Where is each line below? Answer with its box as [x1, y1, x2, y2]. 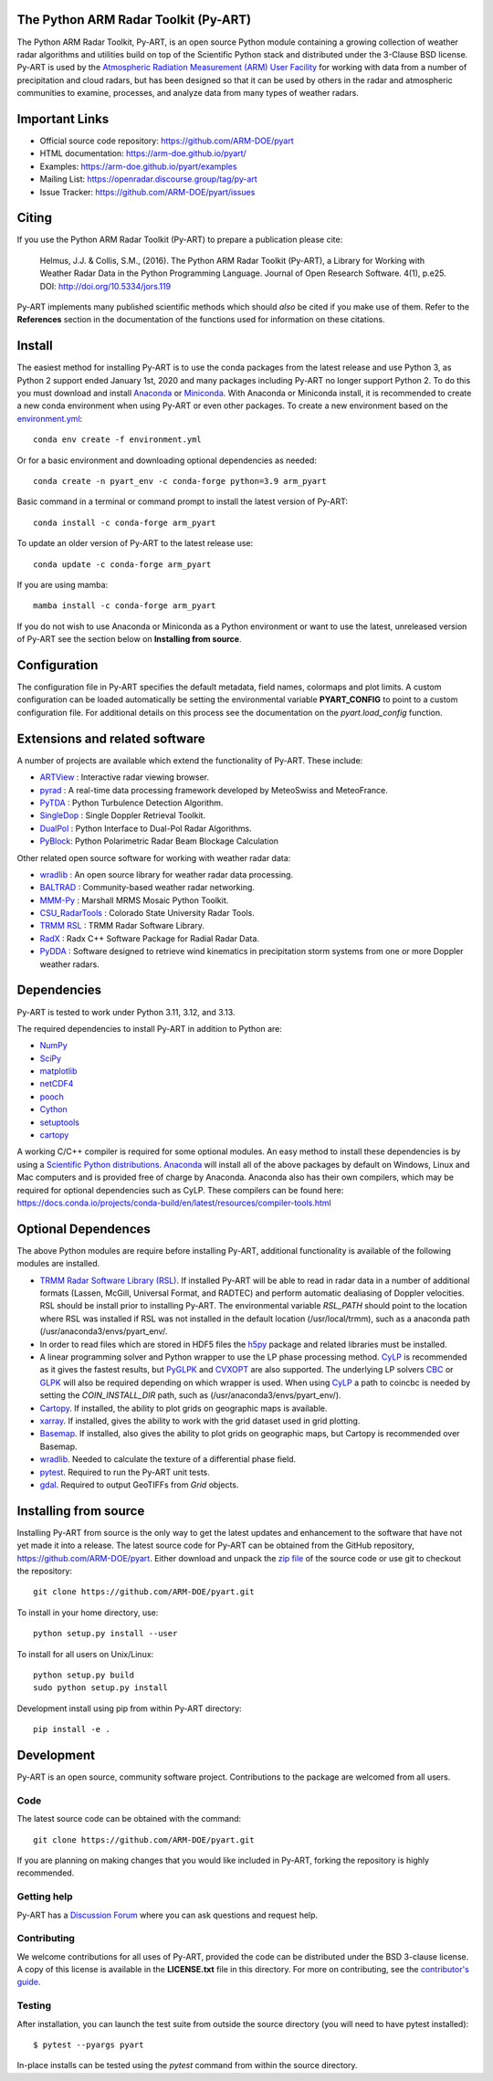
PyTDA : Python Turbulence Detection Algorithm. [39, 797, 224, 808]
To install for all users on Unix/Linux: [16, 1648, 154, 1659]
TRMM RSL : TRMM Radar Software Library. [39, 920, 205, 931]
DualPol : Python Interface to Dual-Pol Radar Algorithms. [39, 823, 252, 834]
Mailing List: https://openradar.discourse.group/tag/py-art [39, 173, 257, 184]
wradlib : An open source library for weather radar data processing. [39, 868, 294, 880]
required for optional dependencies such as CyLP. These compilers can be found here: [16, 1184, 344, 1195]
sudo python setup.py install [33, 1683, 169, 1693]
